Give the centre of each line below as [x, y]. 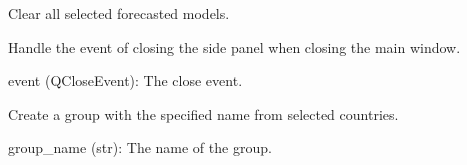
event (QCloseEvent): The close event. [125, 80]
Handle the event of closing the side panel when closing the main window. [234, 46]
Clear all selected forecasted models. [119, 13]
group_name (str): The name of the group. [140, 147]
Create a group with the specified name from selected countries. [203, 113]
